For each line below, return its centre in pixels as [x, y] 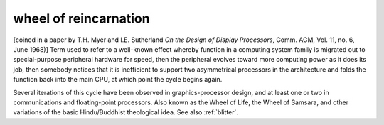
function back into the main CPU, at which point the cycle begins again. [118, 80]
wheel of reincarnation [81, 18]
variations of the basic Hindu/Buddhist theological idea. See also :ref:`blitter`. [126, 112]
